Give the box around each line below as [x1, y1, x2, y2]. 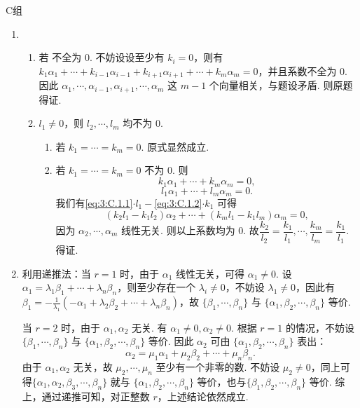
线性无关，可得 [176, 266, 245, 280]
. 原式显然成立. [141, 139, 209, 154]
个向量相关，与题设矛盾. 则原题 [209, 78, 353, 93]
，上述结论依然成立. [157, 388, 249, 403]
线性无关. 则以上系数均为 [121, 223, 235, 238]
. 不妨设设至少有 [89, 50, 165, 64]
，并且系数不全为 [258, 63, 337, 78]
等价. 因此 [148, 334, 194, 348]
